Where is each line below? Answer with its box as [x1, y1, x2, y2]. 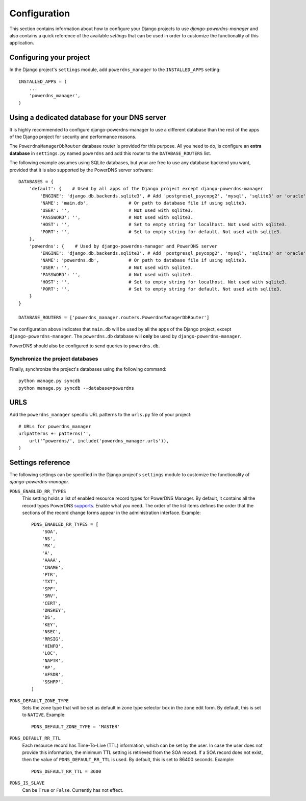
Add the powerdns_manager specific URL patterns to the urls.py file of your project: [9, 412, 192, 418]
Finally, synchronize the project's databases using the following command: [9, 366, 167, 372]
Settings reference [9, 458, 70, 466]
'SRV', [41, 593, 59, 599]
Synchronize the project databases [9, 355, 98, 363]
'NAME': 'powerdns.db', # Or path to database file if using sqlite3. [40, 257, 247, 263]
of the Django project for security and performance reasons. [9, 133, 137, 140]
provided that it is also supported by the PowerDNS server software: [9, 167, 153, 173]
